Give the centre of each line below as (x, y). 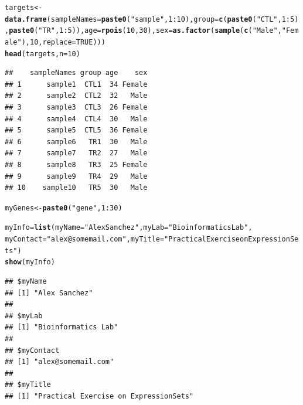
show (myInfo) (30, 262)
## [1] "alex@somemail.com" (59, 362)
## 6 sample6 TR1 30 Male (76, 142)
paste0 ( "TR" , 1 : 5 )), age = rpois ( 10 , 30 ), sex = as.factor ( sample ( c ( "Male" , (145, 31)
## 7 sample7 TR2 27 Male (76, 153)
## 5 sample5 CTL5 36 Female (76, 130)
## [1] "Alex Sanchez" (49, 293)
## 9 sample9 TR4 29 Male (76, 176)
